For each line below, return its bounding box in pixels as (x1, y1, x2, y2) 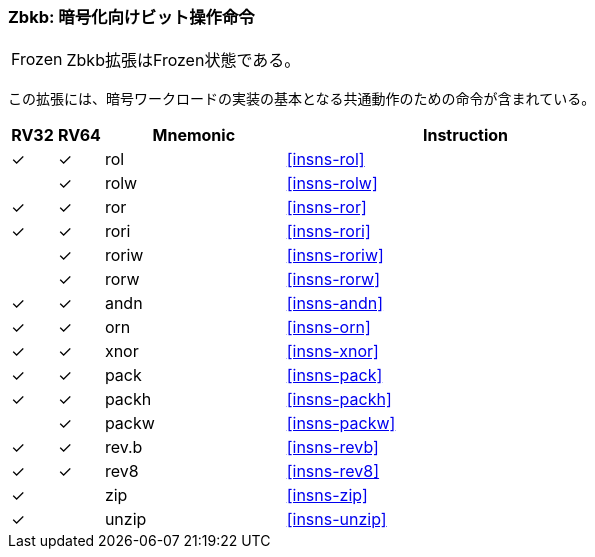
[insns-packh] (286, 389, 392, 410)
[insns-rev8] (286, 461, 380, 482)
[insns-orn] (286, 317, 371, 338)
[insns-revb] (286, 437, 379, 458)
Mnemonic (152, 125, 236, 146)
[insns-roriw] (286, 245, 384, 266)
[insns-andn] (286, 293, 384, 314)
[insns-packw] (286, 413, 396, 434)
